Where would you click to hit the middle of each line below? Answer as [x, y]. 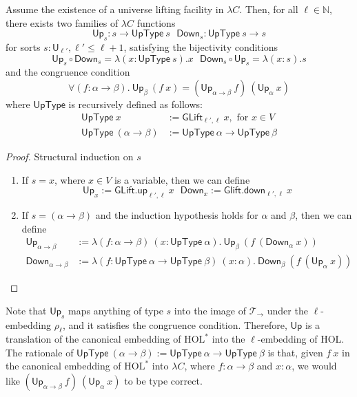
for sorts [23, 46]
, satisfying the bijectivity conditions [201, 46]
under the [287, 310]
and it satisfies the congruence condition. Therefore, [178, 324]
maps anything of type [116, 310]
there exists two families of [62, 22]
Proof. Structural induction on [70, 157]
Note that [26, 310]
